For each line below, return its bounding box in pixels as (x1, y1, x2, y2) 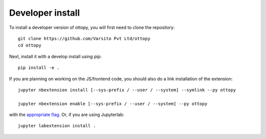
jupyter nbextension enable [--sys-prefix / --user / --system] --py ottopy (18, 101, 208, 106)
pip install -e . (18, 65, 60, 70)
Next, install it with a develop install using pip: (9, 53, 102, 59)
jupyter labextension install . (18, 123, 96, 129)
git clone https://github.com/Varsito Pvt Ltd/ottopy (18, 36, 150, 41)
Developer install (9, 7, 80, 18)
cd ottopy (18, 43, 41, 48)
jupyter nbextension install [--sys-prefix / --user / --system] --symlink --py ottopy (18, 87, 236, 93)
